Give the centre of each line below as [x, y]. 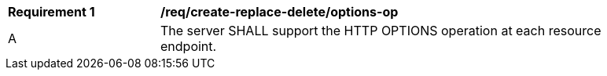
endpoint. [189, 46]
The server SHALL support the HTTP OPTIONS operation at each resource [381, 31]
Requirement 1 [52, 12]
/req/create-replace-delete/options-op [280, 12]
